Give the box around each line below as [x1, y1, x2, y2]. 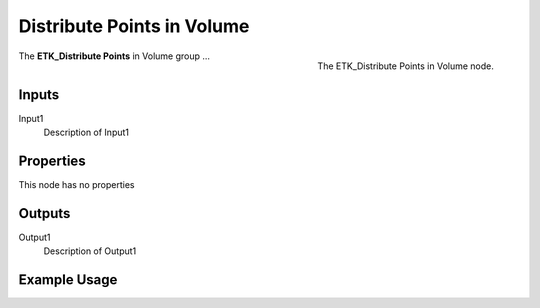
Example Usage [18, 271, 118, 289]
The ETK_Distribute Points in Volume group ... [18, 50, 210, 62]
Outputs [18, 205, 71, 222]
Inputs [18, 86, 60, 103]
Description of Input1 [43, 126, 130, 139]
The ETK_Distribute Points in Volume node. [317, 60, 494, 72]
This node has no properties [18, 178, 135, 190]
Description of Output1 [43, 245, 137, 257]
